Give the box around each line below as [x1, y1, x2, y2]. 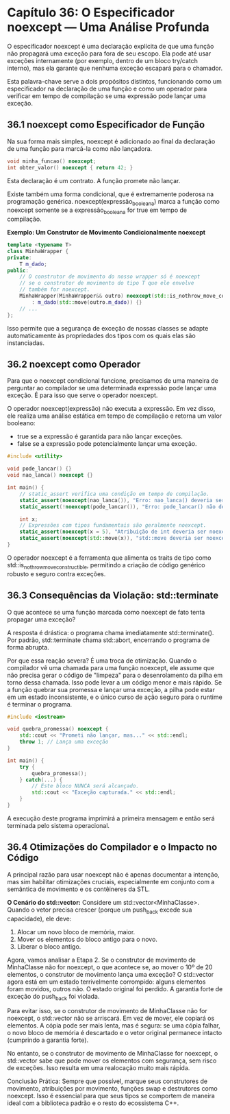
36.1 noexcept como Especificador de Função [7, 119, 205, 131]
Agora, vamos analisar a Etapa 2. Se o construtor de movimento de [7, 956, 196, 964]
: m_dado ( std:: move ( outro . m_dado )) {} [31, 298, 142, 306]
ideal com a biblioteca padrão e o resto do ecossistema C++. [7, 1099, 179, 1107]
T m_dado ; [19, 261, 48, 268]
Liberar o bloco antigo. [16, 942, 81, 951]
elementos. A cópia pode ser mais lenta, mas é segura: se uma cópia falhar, [7, 1021, 220, 1030]
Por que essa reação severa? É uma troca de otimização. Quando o [7, 656, 197, 665]
